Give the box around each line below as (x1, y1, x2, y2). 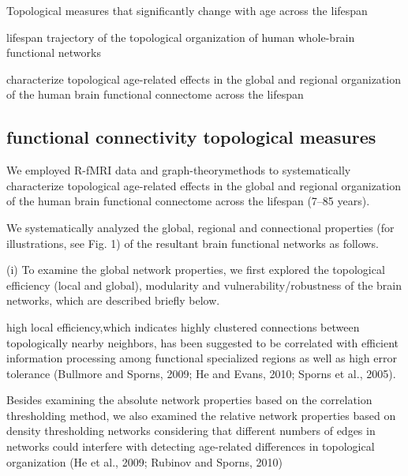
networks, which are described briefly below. (6, 292, 220, 309)
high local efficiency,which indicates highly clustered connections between (6, 318, 360, 335)
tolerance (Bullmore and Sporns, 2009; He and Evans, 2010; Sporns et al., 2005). (6, 365, 396, 381)
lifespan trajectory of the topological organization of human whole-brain (6, 28, 355, 45)
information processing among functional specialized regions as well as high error (6, 350, 397, 366)
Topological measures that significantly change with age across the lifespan (6, 2, 368, 18)
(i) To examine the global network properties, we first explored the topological (6, 261, 385, 278)
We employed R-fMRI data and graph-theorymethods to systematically (6, 162, 351, 178)
